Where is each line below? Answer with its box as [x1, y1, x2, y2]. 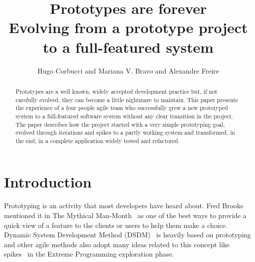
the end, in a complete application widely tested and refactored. [15, 136, 180, 145]
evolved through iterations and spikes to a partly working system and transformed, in [15, 128, 235, 137]
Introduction [4, 172, 92, 192]
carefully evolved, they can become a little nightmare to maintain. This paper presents [15, 95, 238, 104]
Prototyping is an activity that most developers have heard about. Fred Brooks [4, 200, 244, 211]
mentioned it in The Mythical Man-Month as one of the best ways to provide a [4, 210, 247, 221]
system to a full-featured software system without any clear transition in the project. [15, 112, 233, 120]
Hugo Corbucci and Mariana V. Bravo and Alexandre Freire [37, 65, 219, 75]
